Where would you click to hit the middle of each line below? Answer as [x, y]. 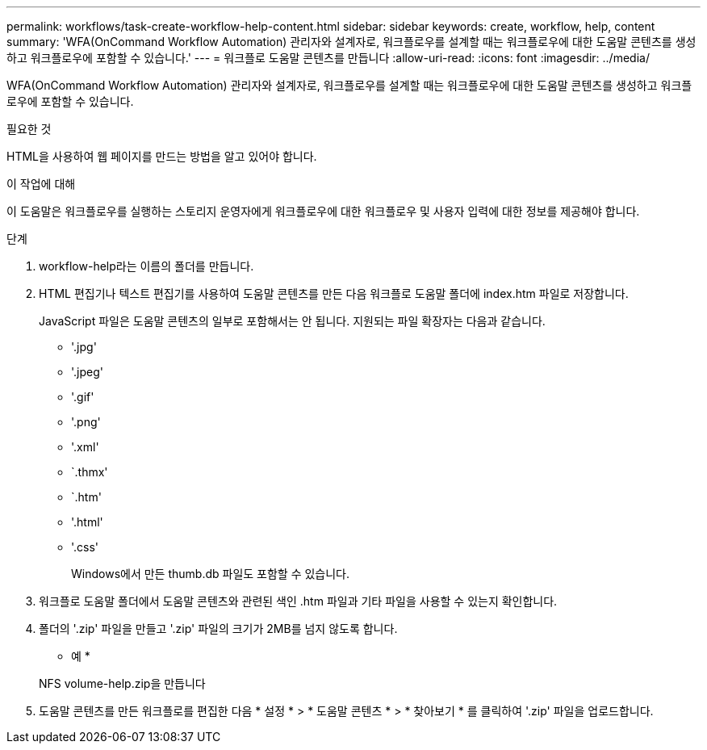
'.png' [86, 422]
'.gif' [83, 397]
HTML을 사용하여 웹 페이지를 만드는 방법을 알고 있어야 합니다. [162, 156]
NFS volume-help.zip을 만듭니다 [122, 683]
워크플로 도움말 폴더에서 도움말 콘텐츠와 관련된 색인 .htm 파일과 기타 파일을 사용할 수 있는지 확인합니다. [298, 601]
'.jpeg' [87, 372]
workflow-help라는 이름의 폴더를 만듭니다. [146, 266]
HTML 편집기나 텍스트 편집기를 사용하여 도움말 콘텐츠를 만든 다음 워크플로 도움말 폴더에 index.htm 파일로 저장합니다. [334, 293]
